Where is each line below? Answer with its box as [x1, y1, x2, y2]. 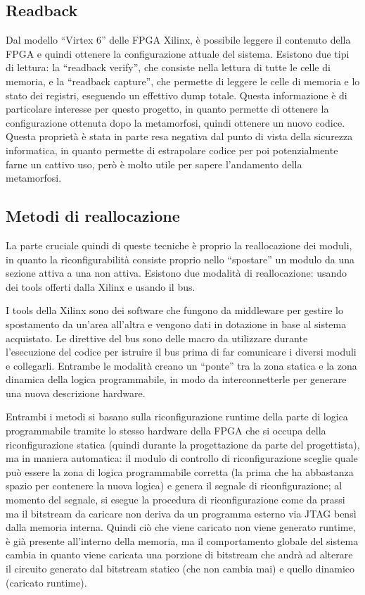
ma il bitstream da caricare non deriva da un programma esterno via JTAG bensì [6, 506, 357, 520]
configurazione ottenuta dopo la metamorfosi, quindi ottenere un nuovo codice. [6, 115, 345, 130]
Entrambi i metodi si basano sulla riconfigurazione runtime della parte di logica [6, 409, 348, 424]
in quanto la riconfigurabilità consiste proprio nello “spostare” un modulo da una [6, 251, 355, 266]
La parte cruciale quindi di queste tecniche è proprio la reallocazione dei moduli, [6, 237, 352, 252]
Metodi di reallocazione [6, 205, 180, 227]
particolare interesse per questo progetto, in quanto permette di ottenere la [6, 101, 329, 116]
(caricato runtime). [6, 575, 87, 589]
